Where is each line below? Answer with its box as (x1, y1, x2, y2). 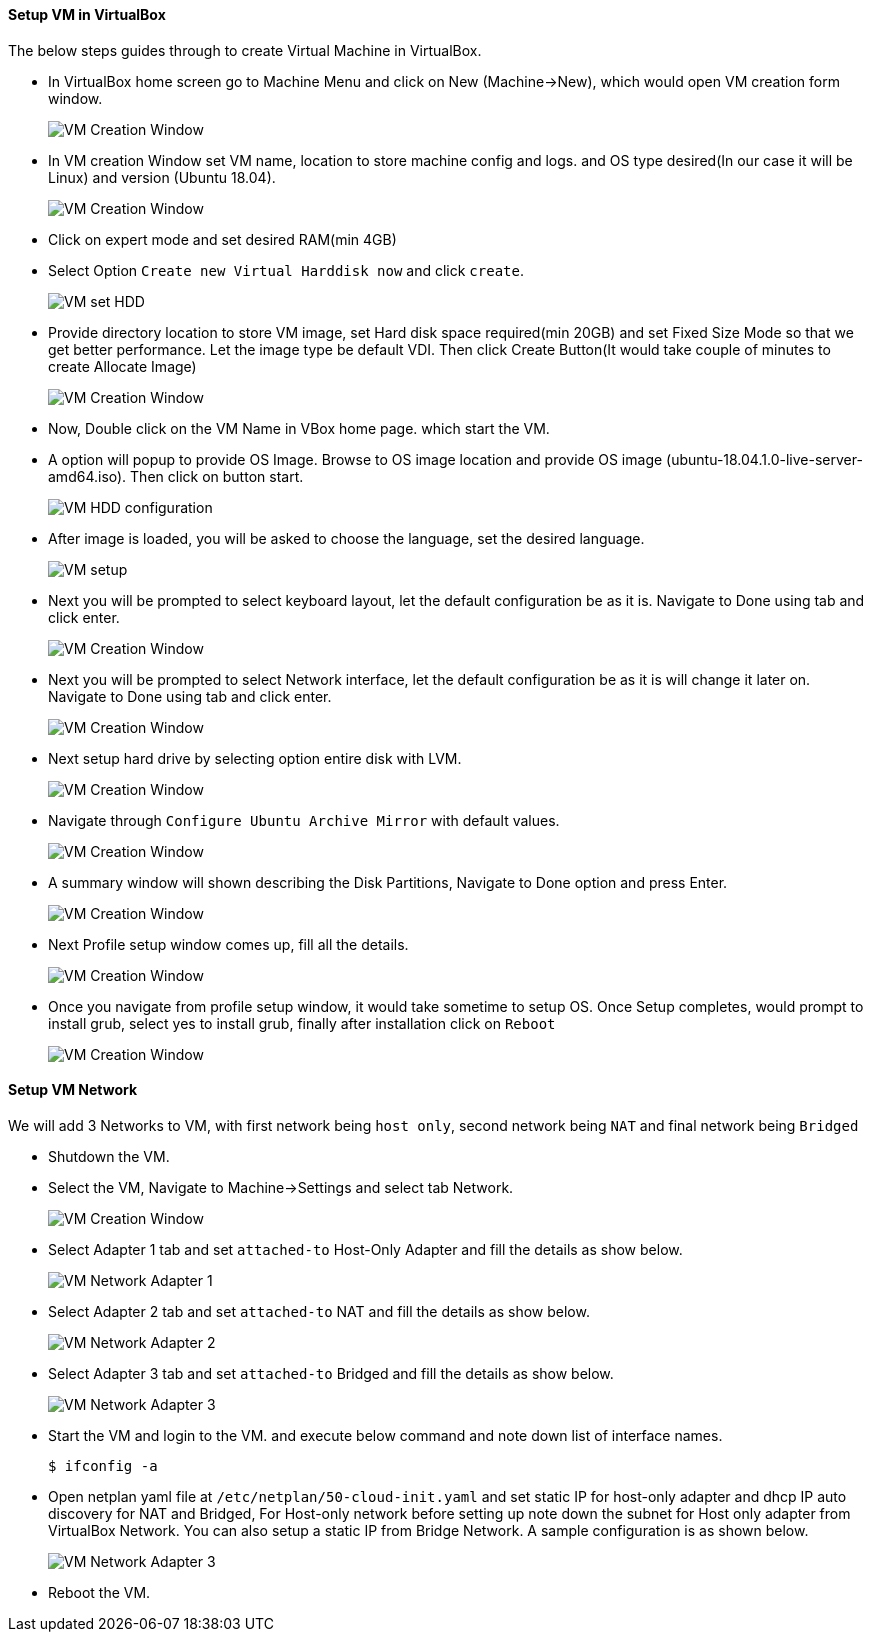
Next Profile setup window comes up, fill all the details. (48, 935, 409, 953)
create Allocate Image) (48, 357, 197, 375)
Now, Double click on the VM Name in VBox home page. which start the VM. (48, 419, 550, 437)
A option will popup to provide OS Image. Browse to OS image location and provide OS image (48, 450, 663, 468)
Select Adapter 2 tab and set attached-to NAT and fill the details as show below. (48, 1302, 590, 1320)
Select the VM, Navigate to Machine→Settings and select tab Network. (48, 1178, 514, 1196)
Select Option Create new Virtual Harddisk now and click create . (48, 261, 524, 279)
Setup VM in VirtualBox (8, 6, 166, 23)
